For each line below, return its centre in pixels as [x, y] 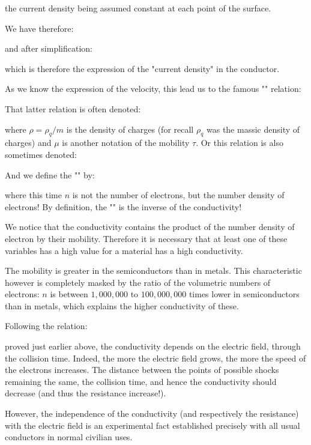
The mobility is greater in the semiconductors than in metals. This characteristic [153, 271]
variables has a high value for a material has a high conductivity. [124, 250]
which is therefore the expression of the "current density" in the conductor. [142, 68]
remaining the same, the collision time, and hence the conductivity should [141, 381]
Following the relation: [46, 326]
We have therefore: [39, 28]
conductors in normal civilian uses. [69, 437]
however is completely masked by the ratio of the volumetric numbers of [138, 282]
